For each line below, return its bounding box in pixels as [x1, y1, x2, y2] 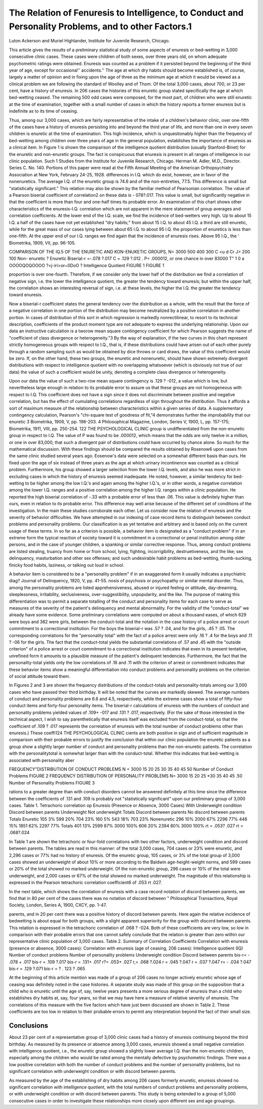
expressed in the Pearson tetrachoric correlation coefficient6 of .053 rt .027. [9, 880, 162, 885]
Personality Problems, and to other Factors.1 [9, 21, 192, 32]
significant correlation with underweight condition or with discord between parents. [9, 1069, 176, 1074]
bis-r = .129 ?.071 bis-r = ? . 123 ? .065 [9, 965, 85, 972]
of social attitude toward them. [9, 673, 71, 679]
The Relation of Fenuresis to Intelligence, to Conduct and [9, 7, 244, 18]
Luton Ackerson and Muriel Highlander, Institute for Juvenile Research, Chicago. [9, 38, 170, 44]
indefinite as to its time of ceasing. [9, 108, 78, 114]
